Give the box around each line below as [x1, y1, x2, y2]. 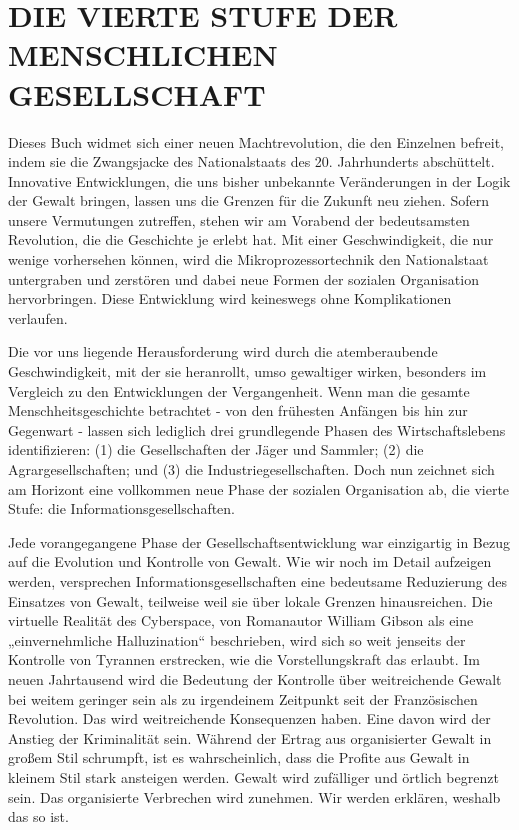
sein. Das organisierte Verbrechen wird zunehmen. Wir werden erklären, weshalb [8, 786, 501, 807]
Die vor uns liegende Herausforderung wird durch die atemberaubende [8, 341, 438, 362]
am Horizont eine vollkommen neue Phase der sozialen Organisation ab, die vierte [8, 478, 510, 499]
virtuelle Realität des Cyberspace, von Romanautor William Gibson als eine [8, 610, 474, 631]
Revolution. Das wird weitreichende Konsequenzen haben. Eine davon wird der [8, 708, 491, 729]
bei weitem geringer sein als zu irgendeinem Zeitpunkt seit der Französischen [8, 688, 478, 709]
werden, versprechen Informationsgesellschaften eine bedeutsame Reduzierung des [8, 570, 507, 591]
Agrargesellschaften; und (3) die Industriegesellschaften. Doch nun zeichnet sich [8, 459, 495, 479]
